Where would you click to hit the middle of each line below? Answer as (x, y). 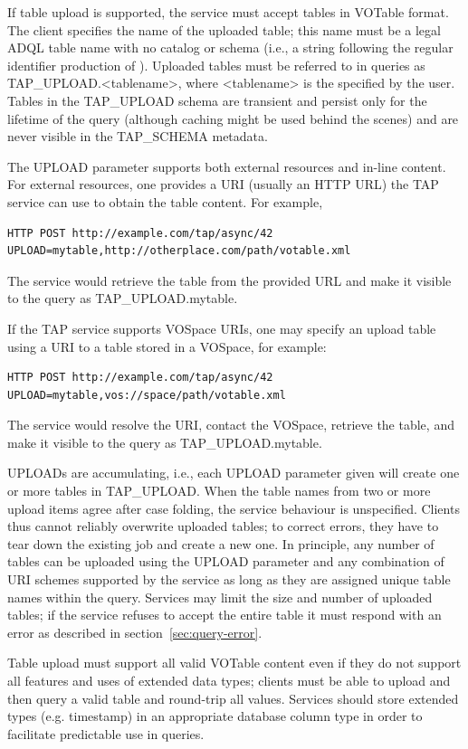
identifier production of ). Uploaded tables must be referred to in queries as (216, 65)
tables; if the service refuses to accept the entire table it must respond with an (224, 615)
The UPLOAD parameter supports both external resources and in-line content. (227, 166)
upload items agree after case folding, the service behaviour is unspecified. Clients (234, 508)
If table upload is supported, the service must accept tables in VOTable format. (228, 12)
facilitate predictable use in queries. (106, 733)
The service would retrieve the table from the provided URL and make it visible (229, 280)
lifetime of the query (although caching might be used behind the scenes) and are (233, 118)
